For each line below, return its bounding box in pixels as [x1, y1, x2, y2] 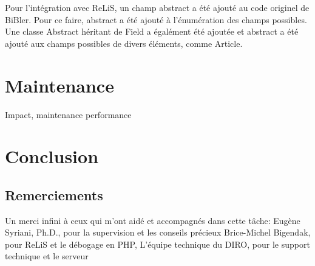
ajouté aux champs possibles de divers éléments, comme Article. [5, 37, 243, 49]
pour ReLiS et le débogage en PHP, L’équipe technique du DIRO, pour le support [5, 237, 310, 250]
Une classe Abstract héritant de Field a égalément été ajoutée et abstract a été [5, 25, 299, 38]
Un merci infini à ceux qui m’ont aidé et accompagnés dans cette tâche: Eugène [5, 214, 300, 226]
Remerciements [5, 185, 103, 204]
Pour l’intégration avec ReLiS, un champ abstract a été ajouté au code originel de [5, 1, 310, 13]
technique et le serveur [5, 250, 89, 262]
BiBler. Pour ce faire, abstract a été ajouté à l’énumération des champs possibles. [5, 13, 307, 26]
